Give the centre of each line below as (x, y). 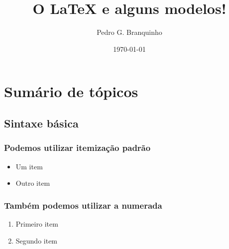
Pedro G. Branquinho (129, 32)
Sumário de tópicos (71, 91)
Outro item (33, 183)
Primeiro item (37, 223)
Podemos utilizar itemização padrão (77, 148)
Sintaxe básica (41, 123)
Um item (29, 166)
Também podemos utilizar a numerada (83, 205)
